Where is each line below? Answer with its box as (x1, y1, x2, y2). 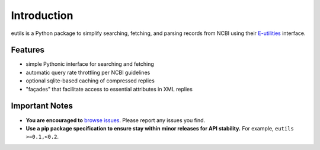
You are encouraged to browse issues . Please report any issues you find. (25, 116, 206, 124)
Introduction (11, 9, 73, 22)
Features (11, 45, 44, 55)
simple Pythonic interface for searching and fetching (25, 60, 154, 68)
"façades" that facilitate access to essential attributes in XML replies (25, 85, 193, 92)
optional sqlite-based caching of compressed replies (25, 77, 155, 84)
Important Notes (11, 101, 73, 111)
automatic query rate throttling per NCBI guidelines (25, 69, 151, 76)
